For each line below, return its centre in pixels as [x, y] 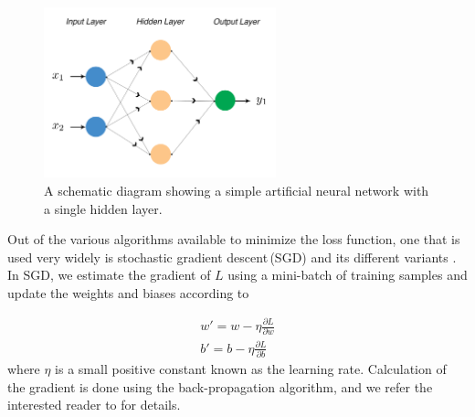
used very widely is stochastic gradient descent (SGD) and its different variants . [232, 257]
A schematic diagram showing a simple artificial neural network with [237, 190]
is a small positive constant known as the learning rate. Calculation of [251, 369]
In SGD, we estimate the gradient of [109, 275]
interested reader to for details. [94, 405]
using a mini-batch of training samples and [348, 275]
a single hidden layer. [103, 208]
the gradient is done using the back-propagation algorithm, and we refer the [220, 386]
